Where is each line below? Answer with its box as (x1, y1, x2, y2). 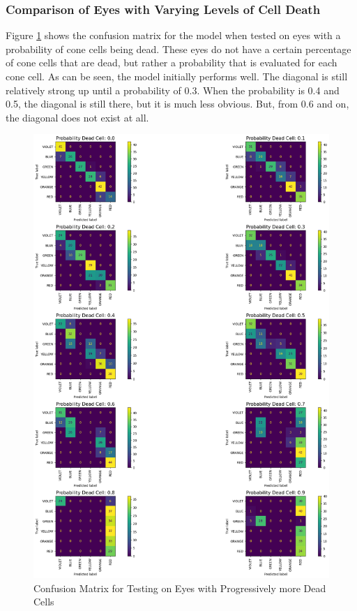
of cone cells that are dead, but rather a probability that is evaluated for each (6, 55, 337, 70)
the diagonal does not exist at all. (6, 110, 149, 124)
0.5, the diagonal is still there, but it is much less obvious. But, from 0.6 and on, (6, 96, 349, 111)
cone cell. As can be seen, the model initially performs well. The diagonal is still (6, 69, 348, 83)
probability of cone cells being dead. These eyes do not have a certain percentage (6, 41, 351, 56)
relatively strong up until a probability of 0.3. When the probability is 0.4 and (6, 82, 340, 97)
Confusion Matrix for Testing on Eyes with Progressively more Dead (33, 580, 326, 595)
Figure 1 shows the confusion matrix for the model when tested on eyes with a (6, 28, 341, 43)
